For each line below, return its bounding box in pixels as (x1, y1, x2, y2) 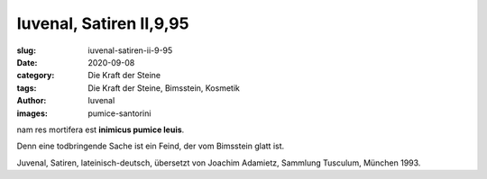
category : (16, 70, 55, 81)
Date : (16, 57, 38, 67)
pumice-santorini (87, 108, 152, 119)
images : (16, 108, 49, 119)
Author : (16, 95, 47, 106)
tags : (16, 82, 37, 94)
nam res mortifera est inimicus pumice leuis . (16, 124, 185, 135)
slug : (16, 45, 36, 56)
